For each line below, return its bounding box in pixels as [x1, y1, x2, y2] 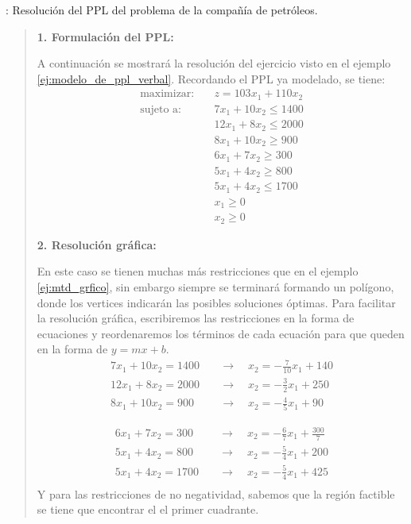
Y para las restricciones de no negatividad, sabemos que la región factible [37, 485, 395, 502]
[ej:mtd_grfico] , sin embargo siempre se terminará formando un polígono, [37, 278, 394, 295]
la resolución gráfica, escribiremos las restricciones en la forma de [37, 310, 355, 326]
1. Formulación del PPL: [37, 28, 174, 44]
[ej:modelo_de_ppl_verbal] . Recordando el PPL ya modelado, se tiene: [37, 70, 386, 87]
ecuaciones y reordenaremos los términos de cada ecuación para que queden [37, 325, 405, 341]
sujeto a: [140, 103, 181, 115]
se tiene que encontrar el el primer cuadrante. [37, 501, 259, 518]
